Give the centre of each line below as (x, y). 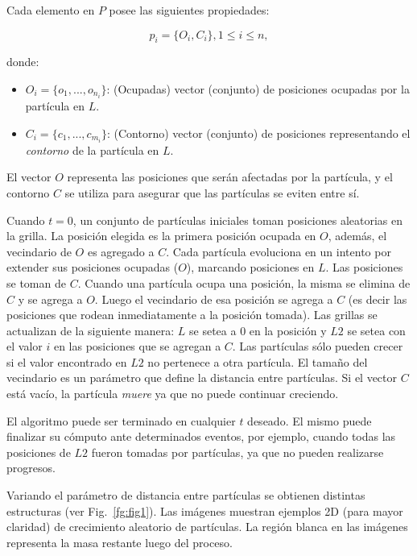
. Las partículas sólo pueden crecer (318, 346)
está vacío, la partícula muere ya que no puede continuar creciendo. (173, 394)
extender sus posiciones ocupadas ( (93, 267)
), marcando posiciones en (250, 267)
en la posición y (288, 330)
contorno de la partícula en (92, 149)
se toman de (36, 282)
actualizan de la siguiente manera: (91, 330)
